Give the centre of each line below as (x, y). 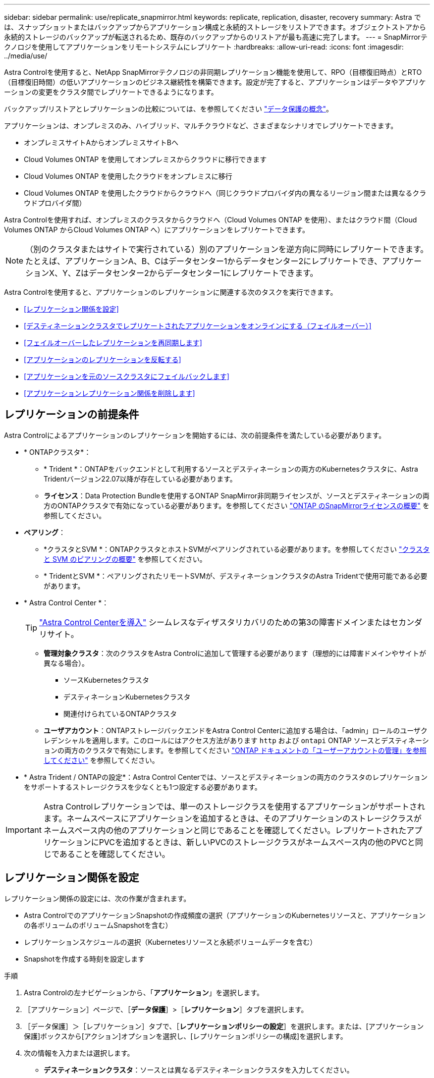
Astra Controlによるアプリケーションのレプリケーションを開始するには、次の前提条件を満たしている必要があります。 (195, 435)
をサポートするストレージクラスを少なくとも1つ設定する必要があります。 (143, 787)
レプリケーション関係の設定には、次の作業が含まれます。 (97, 898)
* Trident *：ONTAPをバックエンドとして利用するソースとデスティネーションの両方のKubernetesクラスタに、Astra (231, 469)
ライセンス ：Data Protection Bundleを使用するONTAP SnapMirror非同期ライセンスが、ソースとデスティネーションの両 (237, 495)
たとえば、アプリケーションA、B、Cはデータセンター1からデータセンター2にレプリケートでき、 (204, 261)
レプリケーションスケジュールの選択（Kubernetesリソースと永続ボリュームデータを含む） (170, 942)
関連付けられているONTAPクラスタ (120, 713)
